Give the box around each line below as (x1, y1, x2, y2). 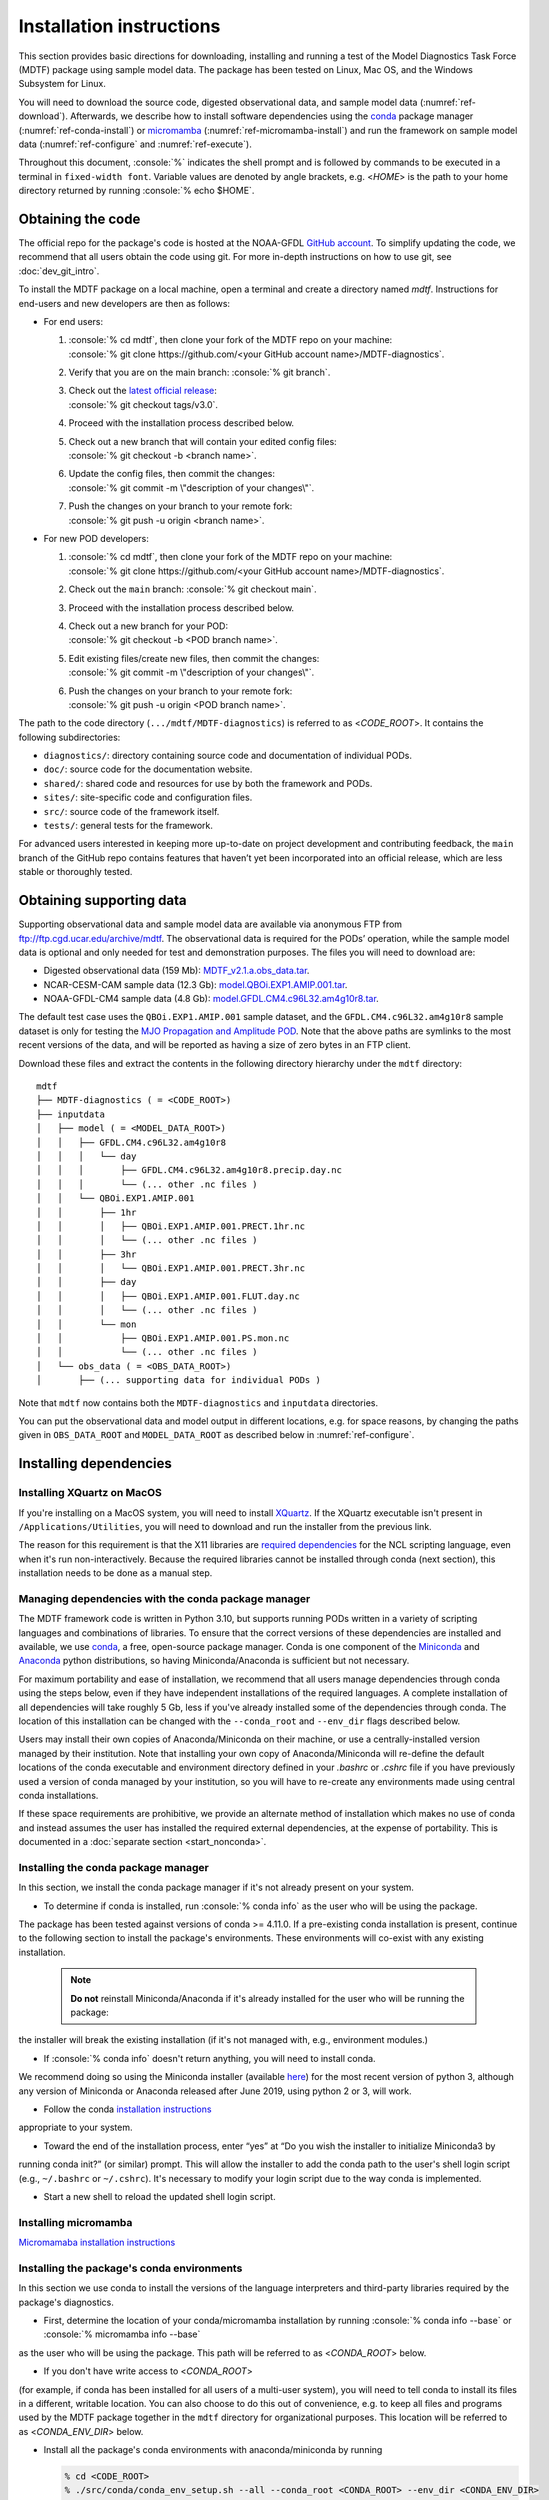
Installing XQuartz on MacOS (18, 1486, 162, 1500)
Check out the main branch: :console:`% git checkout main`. (68, 583, 317, 595)
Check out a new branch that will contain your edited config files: (68, 435, 337, 447)
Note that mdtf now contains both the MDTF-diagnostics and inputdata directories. (18, 1396, 379, 1409)
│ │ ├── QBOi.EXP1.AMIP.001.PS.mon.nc (36, 1333, 290, 1344)
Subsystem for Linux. (18, 78, 107, 90)
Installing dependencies (18, 1455, 172, 1472)
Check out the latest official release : (68, 385, 217, 397)
